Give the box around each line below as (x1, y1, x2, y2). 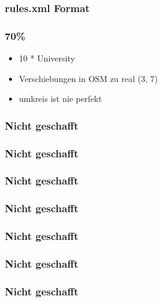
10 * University (19, 52, 75, 64)
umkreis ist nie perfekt (19, 92, 102, 105)
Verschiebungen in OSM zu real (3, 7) (19, 72, 158, 84)
